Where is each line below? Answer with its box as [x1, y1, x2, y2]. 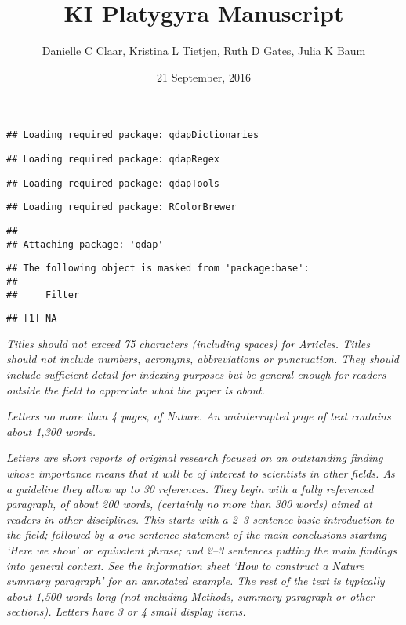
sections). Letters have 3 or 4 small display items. [6, 603, 246, 620]
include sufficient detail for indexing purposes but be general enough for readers [6, 366, 386, 383]
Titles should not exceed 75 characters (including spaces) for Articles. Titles [6, 335, 370, 351]
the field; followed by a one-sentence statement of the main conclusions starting [6, 526, 387, 543]
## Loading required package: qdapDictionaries [6, 129, 259, 141]
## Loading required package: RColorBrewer [6, 202, 237, 213]
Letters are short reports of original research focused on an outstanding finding [6, 449, 383, 466]
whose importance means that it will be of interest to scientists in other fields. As [6, 465, 395, 481]
